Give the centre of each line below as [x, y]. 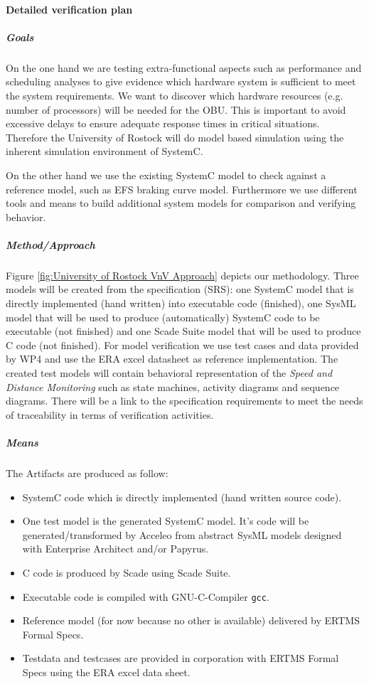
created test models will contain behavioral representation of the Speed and [169, 373]
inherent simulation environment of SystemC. [105, 151]
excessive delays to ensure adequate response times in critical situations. [163, 123]
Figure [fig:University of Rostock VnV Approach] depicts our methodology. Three [182, 275]
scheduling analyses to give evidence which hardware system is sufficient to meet [181, 81]
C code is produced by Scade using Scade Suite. [127, 572]
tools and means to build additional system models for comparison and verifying [181, 203]
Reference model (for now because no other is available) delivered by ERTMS [191, 620]
